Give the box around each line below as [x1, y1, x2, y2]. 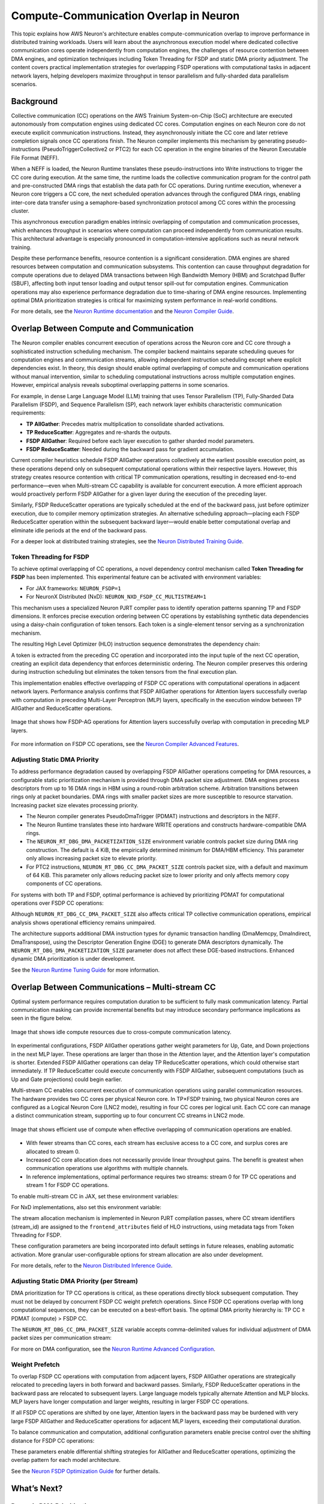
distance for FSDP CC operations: [11, 1437, 95, 1444]
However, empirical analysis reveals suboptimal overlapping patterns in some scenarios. [11, 381, 229, 389]
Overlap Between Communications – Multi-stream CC [11, 982, 216, 992]
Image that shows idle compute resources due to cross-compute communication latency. [11, 1028, 232, 1035]
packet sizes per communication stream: [11, 1334, 112, 1342]
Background [11, 96, 58, 106]
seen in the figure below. [11, 1014, 72, 1022]
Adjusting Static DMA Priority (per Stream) [11, 1277, 138, 1286]
